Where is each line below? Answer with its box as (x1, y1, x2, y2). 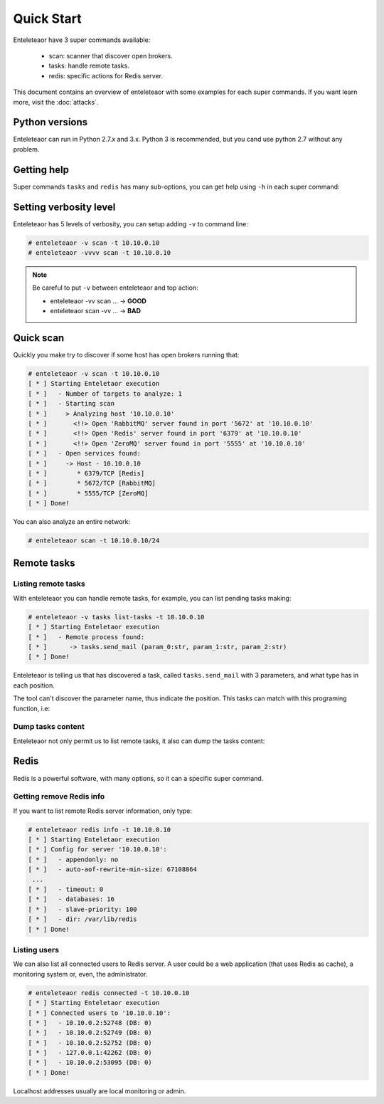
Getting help (13, 164, 69, 176)
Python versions (13, 116, 88, 128)
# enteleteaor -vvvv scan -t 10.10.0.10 (28, 248, 171, 256)
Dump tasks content (13, 722, 85, 732)
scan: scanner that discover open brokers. (48, 51, 174, 60)
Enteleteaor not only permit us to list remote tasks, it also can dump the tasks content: (13, 737, 265, 745)
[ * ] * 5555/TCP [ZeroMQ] (28, 489, 149, 498)
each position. (13, 680, 55, 690)
